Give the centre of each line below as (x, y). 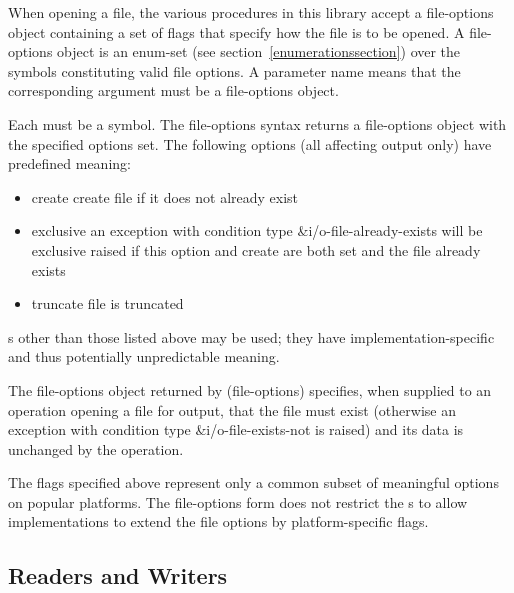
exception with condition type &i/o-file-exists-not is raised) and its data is (236, 429)
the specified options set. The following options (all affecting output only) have (250, 143)
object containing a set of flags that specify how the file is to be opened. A (236, 31)
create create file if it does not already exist (165, 196)
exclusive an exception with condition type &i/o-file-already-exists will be (257, 230)
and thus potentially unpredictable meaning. (144, 356)
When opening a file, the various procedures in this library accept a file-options (251, 12)
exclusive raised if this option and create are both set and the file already (256, 249)
